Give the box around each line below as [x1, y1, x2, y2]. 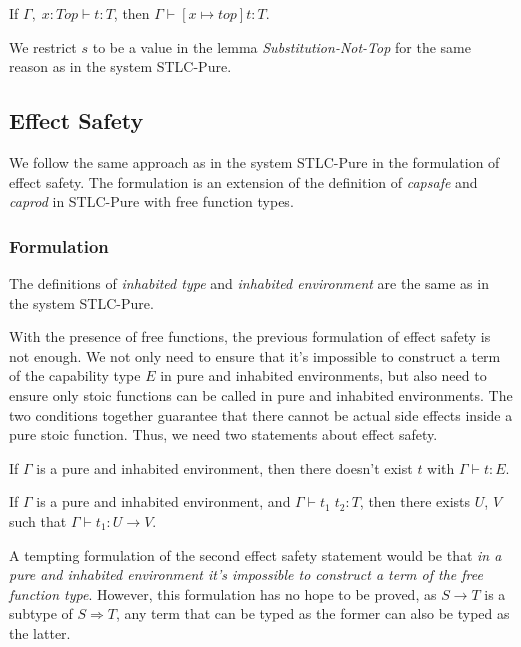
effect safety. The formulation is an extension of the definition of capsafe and [9, 171, 478, 192]
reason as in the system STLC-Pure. [9, 56, 232, 77]
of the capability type [9, 365, 141, 386]
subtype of [9, 603, 73, 624]
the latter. [9, 622, 71, 643]
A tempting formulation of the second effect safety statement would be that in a [9, 544, 502, 565]
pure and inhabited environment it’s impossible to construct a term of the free [9, 564, 483, 585]
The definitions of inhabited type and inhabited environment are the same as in [9, 272, 489, 293]
